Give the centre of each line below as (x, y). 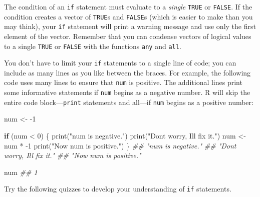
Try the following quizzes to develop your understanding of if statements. (118, 189)
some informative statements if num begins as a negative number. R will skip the (127, 92)
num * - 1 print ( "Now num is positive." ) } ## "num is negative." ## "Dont (120, 145)
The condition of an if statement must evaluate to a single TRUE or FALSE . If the (128, 6)
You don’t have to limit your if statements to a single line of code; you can (120, 63)
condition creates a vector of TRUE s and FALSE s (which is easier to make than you (128, 16)
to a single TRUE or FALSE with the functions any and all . (93, 46)
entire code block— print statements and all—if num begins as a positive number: (129, 102)
